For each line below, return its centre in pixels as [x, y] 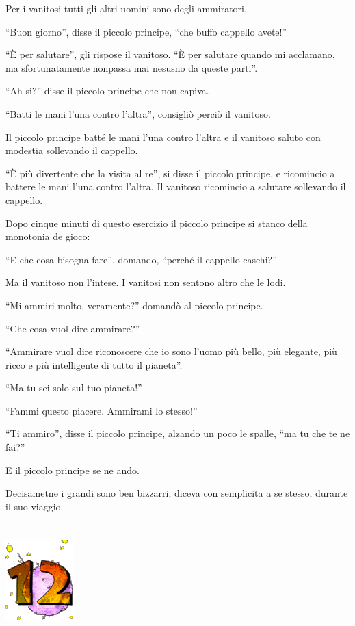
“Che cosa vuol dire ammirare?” [73, 328]
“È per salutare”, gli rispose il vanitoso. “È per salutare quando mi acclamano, [170, 54]
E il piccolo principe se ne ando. [73, 470]
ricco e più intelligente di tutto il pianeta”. [94, 364]
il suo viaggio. [35, 506]
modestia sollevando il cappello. [72, 150]
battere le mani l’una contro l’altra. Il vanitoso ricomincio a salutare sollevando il [176, 186]
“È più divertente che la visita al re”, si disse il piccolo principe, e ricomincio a [170, 173]
